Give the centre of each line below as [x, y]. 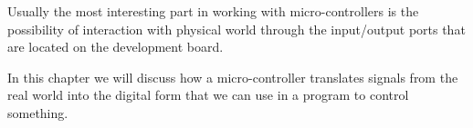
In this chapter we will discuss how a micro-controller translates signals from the [233, 77]
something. [38, 112]
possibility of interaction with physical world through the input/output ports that [236, 29]
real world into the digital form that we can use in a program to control [208, 95]
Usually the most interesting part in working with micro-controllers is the [213, 11]
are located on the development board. [116, 47]
